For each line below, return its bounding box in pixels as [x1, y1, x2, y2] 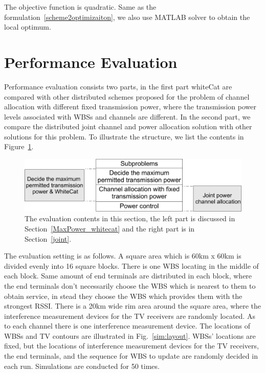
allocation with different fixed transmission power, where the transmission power [4, 101, 257, 112]
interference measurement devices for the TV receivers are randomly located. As [4, 310, 255, 321]
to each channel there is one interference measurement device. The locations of [4, 320, 250, 331]
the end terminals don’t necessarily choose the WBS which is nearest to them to [4, 280, 256, 291]
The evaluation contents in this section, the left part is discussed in [25, 213, 235, 224]
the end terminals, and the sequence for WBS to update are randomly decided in [4, 351, 258, 361]
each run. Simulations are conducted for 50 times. [4, 360, 160, 371]
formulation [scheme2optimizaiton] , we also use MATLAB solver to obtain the [4, 11, 250, 22]
